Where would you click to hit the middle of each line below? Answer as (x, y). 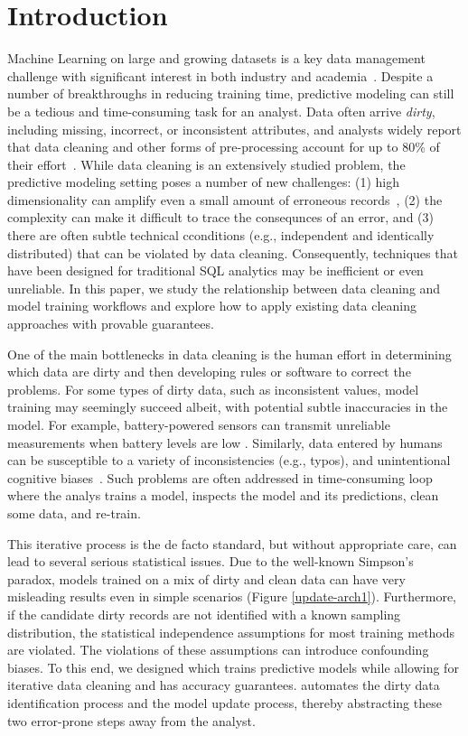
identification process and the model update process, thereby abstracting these (225, 702)
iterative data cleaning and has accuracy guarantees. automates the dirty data (224, 685)
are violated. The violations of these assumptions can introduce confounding (218, 650)
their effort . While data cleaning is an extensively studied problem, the (206, 164)
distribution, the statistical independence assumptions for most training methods (231, 632)
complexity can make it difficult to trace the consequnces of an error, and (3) (220, 217)
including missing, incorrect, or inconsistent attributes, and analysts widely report (234, 129)
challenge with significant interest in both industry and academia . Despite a (220, 75)
